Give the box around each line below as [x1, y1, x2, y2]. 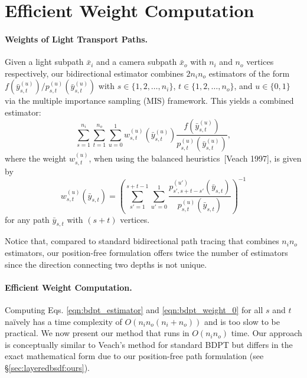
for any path [5, 213, 50, 225]
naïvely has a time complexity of [5, 315, 122, 327]
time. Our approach [231, 327, 302, 339]
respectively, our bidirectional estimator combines [5, 67, 184, 79]
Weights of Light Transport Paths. [5, 32, 148, 45]
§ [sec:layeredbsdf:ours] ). [5, 361, 90, 373]
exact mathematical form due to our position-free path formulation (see [5, 350, 264, 362]
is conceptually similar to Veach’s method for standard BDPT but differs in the [5, 338, 293, 350]
